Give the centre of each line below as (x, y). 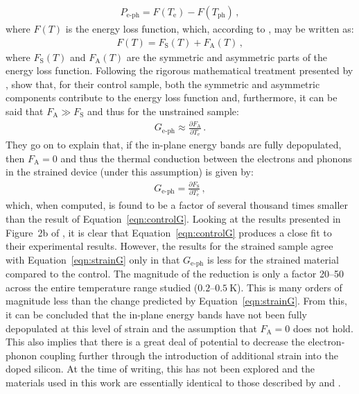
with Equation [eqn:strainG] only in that (93, 259)
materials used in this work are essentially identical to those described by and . (173, 382)
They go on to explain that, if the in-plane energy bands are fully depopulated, (174, 145)
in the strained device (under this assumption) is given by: (130, 172)
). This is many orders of (290, 287)
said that (25, 111)
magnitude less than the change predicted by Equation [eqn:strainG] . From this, (176, 301)
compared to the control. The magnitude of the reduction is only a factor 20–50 (175, 274)
